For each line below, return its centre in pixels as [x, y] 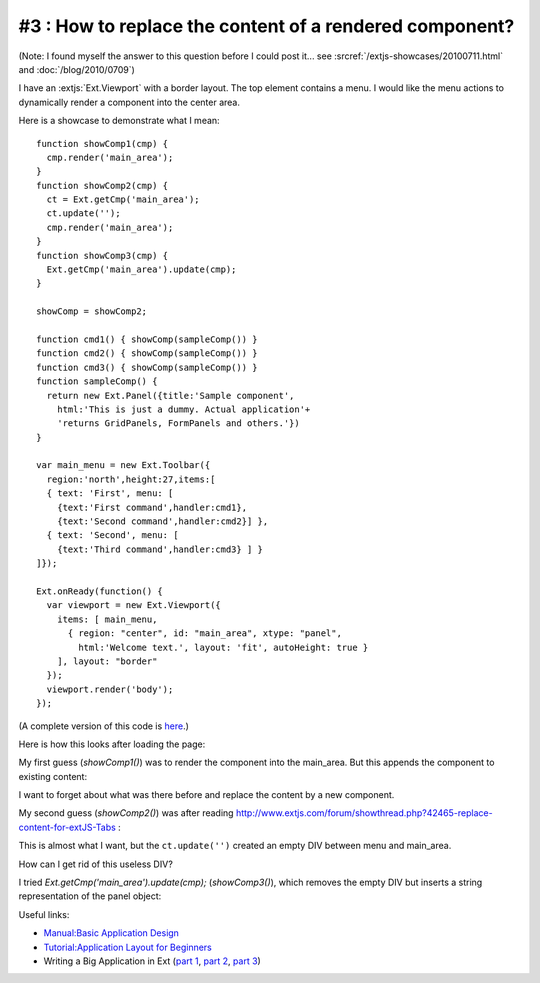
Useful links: [44, 914]
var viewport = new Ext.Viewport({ [134, 605]
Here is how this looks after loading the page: [112, 744]
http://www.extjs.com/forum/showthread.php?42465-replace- [364, 813]
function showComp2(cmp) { [102, 185]
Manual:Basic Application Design [111, 933]
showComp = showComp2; [92, 311]
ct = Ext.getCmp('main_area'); [123, 199]
